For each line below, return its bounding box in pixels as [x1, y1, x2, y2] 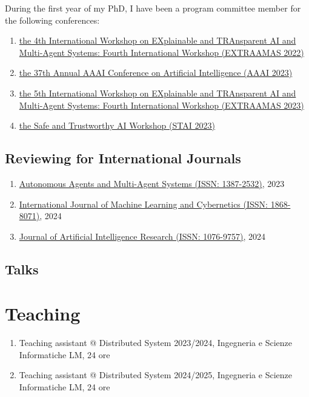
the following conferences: [5, 13, 100, 26]
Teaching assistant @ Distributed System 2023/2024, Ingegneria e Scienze [19, 336, 292, 349]
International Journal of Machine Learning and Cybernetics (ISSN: [19, 197, 268, 210]
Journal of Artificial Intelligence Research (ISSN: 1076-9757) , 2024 [19, 229, 265, 242]
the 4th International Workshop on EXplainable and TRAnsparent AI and [19, 34, 296, 47]
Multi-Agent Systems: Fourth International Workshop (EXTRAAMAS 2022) [19, 46, 304, 58]
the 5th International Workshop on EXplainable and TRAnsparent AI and [19, 86, 296, 99]
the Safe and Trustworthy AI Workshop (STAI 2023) [19, 119, 215, 132]
